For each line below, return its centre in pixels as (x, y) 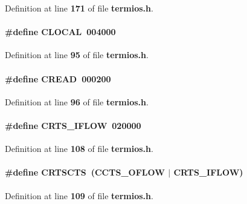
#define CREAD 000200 (58, 78)
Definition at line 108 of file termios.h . (79, 149)
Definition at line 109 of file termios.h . (79, 195)
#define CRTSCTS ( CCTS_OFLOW (85, 172)
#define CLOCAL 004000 (60, 32)
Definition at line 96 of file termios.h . (77, 101)
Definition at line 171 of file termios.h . (79, 8)
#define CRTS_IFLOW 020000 (73, 125)
